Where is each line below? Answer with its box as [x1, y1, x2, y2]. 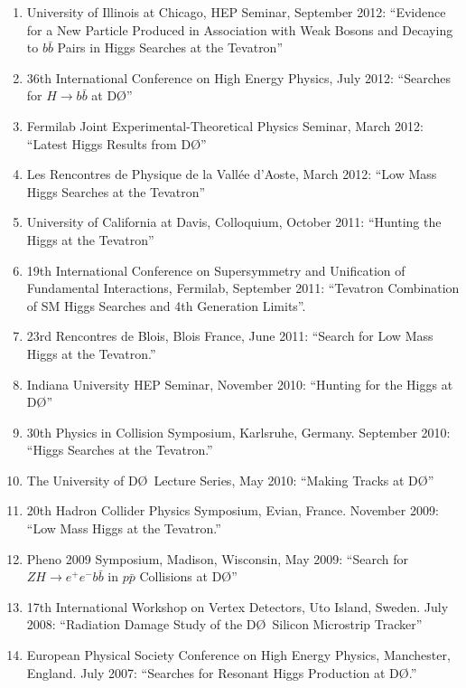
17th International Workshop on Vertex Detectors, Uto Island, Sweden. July [26, 597, 449, 616]
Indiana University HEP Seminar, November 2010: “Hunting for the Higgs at [26, 374, 453, 393]
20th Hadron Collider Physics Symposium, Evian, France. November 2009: [26, 501, 439, 520]
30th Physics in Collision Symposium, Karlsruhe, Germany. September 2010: [26, 422, 451, 441]
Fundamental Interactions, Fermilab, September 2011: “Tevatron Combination [26, 278, 460, 297]
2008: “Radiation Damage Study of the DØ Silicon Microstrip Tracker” [26, 615, 423, 634]
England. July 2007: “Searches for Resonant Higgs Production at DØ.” [26, 663, 417, 682]
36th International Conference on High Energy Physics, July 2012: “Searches [26, 68, 452, 87]
